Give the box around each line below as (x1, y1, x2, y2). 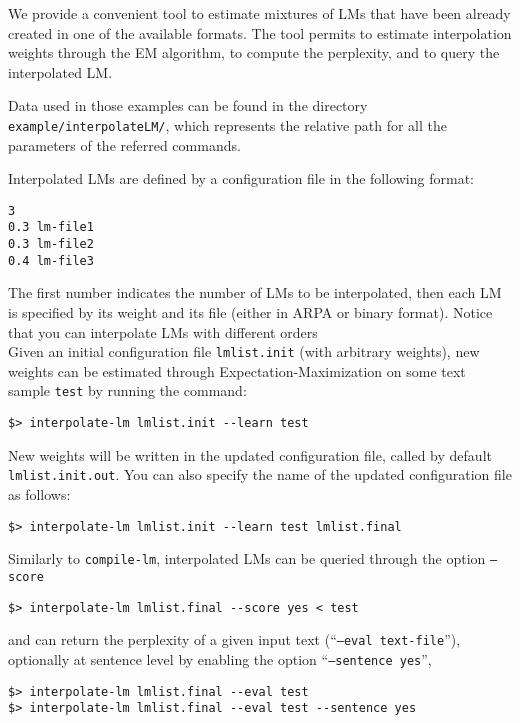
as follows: (8, 484, 71, 505)
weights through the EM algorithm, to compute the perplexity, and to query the (8, 42, 500, 63)
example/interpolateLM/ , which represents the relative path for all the (8, 114, 447, 135)
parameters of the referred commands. (8, 134, 241, 155)
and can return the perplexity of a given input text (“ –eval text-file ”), (8, 629, 461, 650)
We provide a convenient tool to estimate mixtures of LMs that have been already (8, 3, 511, 23)
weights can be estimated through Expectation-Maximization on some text (8, 360, 466, 381)
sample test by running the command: (8, 380, 247, 401)
